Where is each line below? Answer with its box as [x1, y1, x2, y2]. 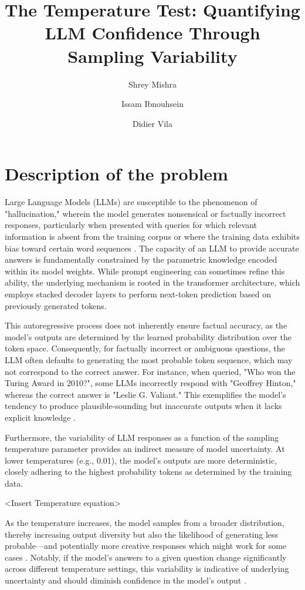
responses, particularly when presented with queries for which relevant [5, 219, 257, 231]
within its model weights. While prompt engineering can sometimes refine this [5, 264, 285, 277]
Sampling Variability [67, 43, 238, 68]
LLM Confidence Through [45, 21, 260, 45]
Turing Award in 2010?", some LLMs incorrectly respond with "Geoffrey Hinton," [5, 377, 296, 389]
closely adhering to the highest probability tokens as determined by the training [5, 465, 292, 478]
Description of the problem [5, 162, 228, 186]
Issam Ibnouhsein [121, 98, 184, 110]
